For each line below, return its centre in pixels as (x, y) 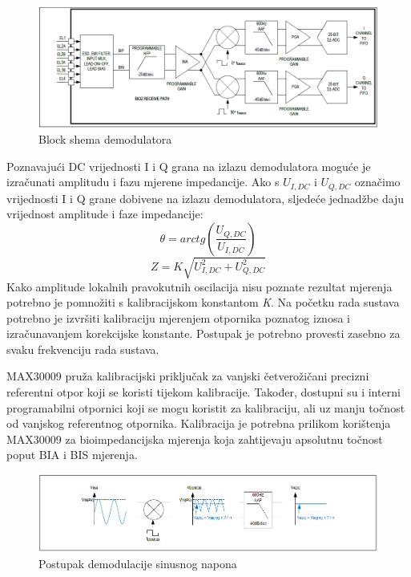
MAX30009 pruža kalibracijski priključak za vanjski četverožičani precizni (188, 376)
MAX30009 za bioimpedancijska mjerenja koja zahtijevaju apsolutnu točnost (195, 439)
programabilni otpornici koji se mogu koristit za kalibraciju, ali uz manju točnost (206, 407)
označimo (377, 182)
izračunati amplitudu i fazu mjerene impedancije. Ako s (143, 182)
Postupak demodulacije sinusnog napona (138, 564)
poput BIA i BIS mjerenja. (72, 455)
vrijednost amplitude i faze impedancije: (105, 214)
